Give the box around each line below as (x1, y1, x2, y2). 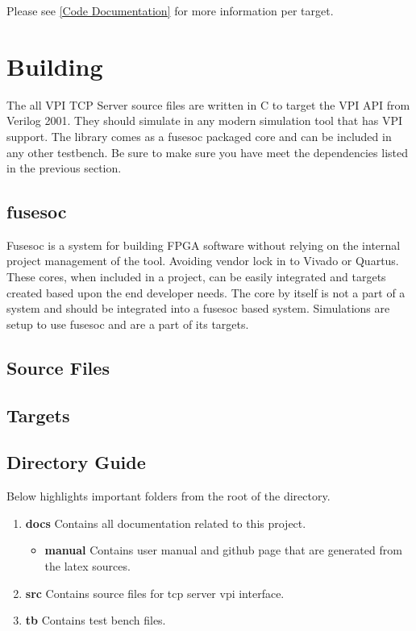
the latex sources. (44, 558, 131, 574)
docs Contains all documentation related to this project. (25, 514, 306, 531)
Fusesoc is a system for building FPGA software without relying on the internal (6, 236, 401, 253)
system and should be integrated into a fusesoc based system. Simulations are (6, 300, 390, 317)
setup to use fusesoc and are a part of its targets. (6, 315, 249, 332)
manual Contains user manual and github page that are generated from (44, 542, 402, 558)
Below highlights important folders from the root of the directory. (6, 488, 331, 504)
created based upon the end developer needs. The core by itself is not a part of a (6, 284, 406, 301)
